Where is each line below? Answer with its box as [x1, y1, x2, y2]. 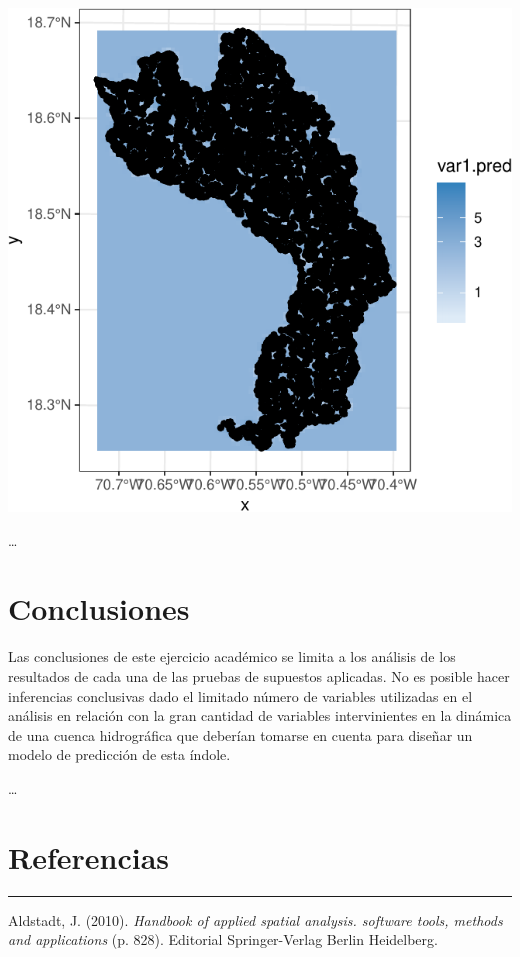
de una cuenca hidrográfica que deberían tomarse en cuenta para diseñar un [8, 724, 473, 745]
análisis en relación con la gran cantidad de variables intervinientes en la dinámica [8, 705, 512, 726]
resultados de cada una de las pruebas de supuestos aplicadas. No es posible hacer [8, 665, 510, 686]
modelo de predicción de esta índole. [8, 744, 231, 765]
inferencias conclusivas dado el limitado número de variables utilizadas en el [8, 685, 473, 706]
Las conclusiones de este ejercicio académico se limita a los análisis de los [8, 646, 456, 667]
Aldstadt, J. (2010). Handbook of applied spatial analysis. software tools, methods [8, 909, 503, 930]
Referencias [8, 836, 170, 877]
